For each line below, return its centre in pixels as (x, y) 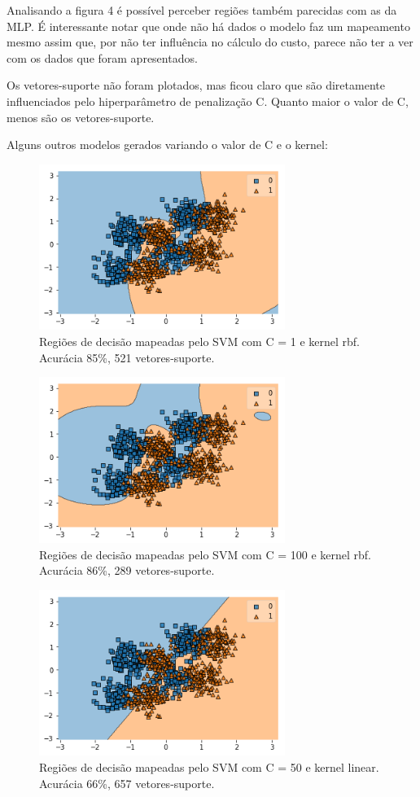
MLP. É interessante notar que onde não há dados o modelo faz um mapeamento (208, 26)
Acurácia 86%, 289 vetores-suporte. (127, 570)
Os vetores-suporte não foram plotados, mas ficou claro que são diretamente (196, 85)
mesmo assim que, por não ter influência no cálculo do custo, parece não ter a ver (210, 42)
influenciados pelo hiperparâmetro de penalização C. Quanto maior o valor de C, (208, 101)
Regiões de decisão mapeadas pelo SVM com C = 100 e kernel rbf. (206, 554)
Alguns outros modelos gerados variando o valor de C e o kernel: (167, 145)
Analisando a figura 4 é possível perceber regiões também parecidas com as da (202, 10)
